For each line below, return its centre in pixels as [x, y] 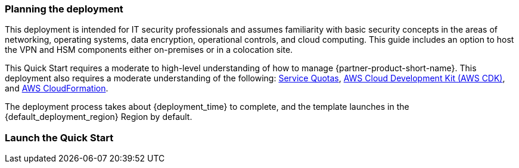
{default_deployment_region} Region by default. [99, 117]
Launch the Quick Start [59, 137]
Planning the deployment [64, 9]
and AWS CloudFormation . [57, 88]
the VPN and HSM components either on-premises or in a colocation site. [149, 50]
